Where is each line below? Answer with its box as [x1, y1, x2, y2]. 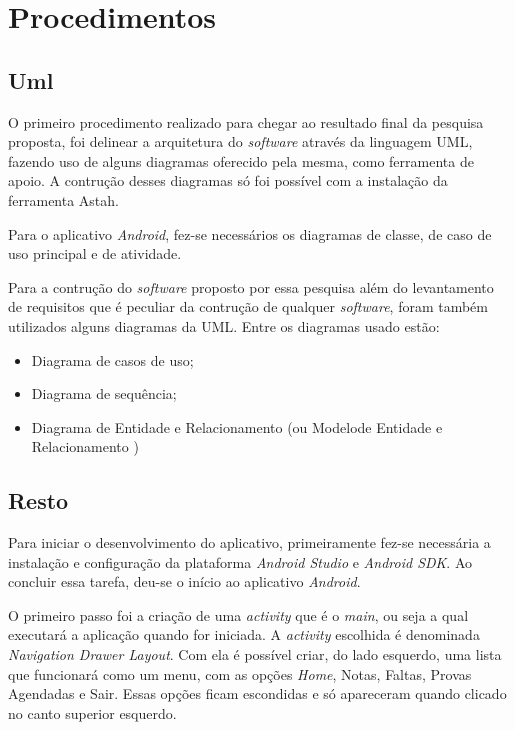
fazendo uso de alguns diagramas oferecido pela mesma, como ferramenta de [8, 150, 474, 171]
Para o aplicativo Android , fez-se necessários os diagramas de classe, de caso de [8, 223, 492, 244]
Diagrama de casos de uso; [31, 349, 194, 370]
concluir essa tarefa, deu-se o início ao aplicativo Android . [8, 571, 361, 592]
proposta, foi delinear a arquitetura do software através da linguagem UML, [8, 131, 473, 152]
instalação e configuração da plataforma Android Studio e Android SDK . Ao [8, 551, 473, 572]
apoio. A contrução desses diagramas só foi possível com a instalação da [8, 170, 448, 191]
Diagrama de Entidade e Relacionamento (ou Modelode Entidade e [31, 416, 443, 437]
